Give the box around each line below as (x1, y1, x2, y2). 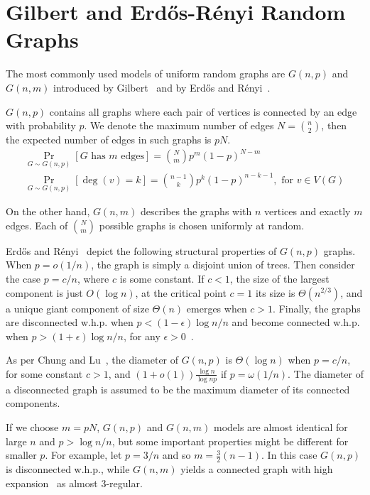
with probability (6, 118, 76, 133)
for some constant (6, 366, 83, 381)
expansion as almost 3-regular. (6, 475, 143, 490)
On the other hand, (6, 204, 90, 219)
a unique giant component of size (6, 300, 149, 315)
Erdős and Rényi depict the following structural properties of (6, 243, 277, 258)
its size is (255, 285, 295, 300)
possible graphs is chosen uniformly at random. (99, 217, 305, 232)
